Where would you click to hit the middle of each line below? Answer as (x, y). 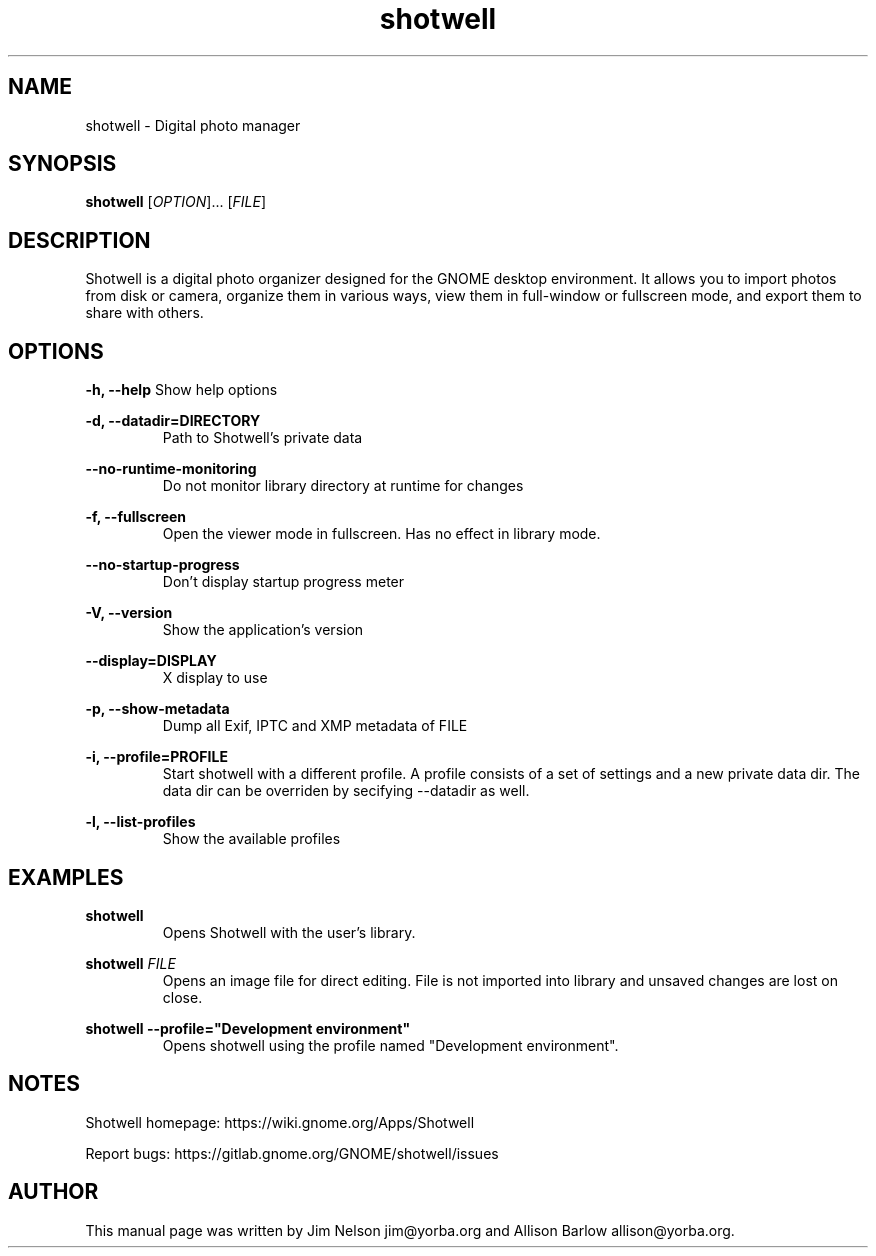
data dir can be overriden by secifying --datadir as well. (346, 791)
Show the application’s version (263, 630)
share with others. (144, 313)
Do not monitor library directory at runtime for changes (343, 486)
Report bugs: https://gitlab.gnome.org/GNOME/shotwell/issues (292, 1153)
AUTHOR (53, 1192)
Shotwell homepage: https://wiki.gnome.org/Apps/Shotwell (280, 1122)
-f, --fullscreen (136, 517)
